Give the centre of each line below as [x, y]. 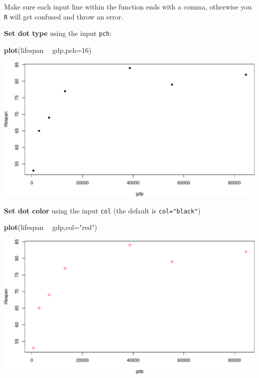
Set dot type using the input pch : [58, 33]
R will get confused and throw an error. [64, 16]
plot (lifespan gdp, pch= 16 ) [48, 50]
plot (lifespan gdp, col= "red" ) [51, 227]
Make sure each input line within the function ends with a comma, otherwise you [128, 6]
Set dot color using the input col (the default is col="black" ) [102, 210]
